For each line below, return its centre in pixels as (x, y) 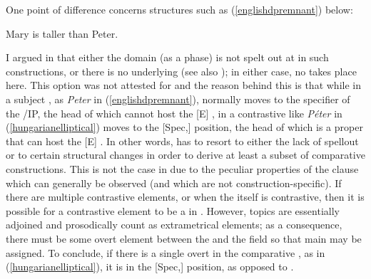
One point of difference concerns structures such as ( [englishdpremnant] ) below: (179, 9)
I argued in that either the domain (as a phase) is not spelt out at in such (167, 57)
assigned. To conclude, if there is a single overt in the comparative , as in (166, 252)
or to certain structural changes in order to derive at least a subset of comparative (185, 155)
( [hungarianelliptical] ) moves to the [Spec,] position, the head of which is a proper (184, 127)
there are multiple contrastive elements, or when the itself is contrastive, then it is (185, 197)
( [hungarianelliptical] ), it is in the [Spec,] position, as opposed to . (150, 267)
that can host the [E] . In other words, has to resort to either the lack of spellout (182, 141)
